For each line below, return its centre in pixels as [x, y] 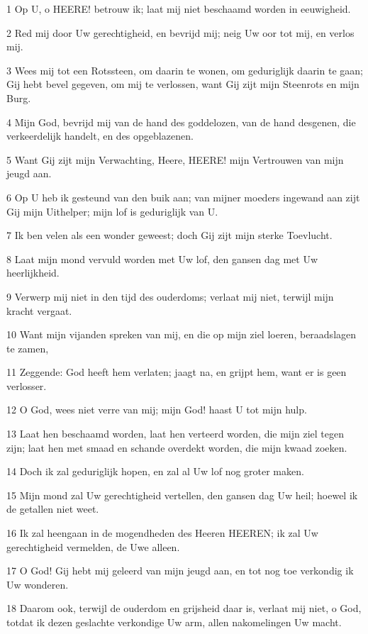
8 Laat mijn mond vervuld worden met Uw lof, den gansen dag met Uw [162, 258]
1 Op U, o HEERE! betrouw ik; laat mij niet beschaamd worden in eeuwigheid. [179, 9]
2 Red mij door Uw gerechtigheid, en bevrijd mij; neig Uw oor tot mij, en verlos [180, 32]
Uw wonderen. [38, 584]
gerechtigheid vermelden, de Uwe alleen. [93, 546]
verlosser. [27, 385]
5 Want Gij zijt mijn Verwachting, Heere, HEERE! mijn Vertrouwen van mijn [175, 159]
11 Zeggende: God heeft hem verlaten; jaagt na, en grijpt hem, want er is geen [177, 372]
